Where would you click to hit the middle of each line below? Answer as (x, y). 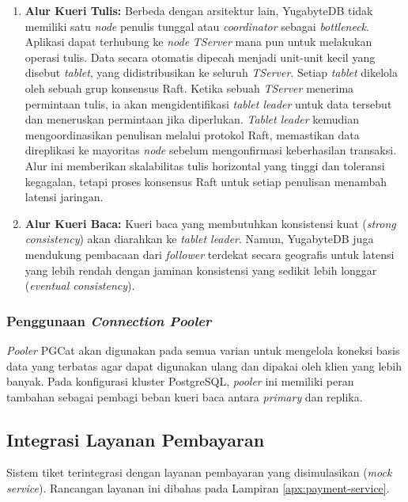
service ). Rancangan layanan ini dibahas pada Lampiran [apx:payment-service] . (198, 488)
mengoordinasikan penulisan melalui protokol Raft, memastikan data (192, 134)
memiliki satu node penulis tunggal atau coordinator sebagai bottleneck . (197, 26)
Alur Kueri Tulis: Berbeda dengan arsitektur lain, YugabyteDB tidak (199, 10)
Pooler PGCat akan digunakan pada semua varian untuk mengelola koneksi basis (203, 350)
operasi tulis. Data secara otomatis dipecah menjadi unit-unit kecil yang (200, 57)
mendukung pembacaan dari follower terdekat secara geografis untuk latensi (210, 254)
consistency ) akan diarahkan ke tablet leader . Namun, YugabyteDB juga (199, 239)
